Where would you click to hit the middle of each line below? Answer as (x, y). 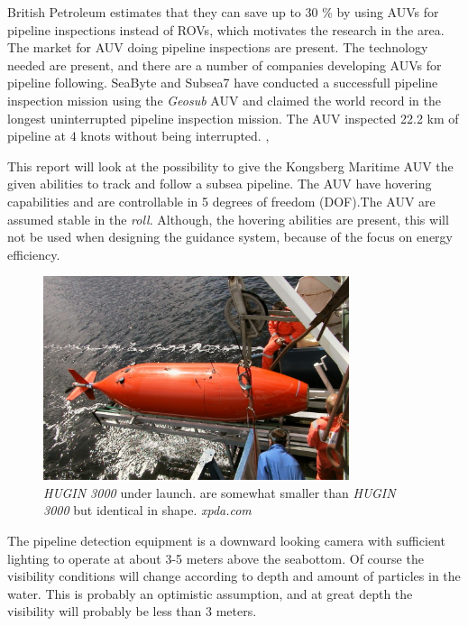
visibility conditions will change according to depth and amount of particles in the (234, 576)
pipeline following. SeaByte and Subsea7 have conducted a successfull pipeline (223, 83)
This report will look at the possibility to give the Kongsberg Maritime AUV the (230, 166)
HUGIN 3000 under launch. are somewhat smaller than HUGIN (220, 492)
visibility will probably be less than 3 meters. (132, 611)
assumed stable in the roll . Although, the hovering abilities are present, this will (228, 219)
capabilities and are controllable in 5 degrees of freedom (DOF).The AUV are (221, 201)
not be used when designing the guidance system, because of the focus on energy (230, 237)
